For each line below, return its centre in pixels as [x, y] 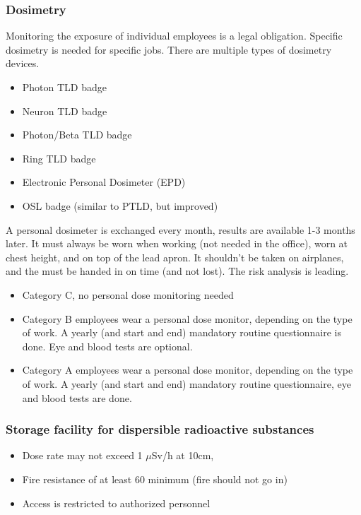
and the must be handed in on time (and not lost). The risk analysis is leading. [177, 271]
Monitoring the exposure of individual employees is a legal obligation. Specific [174, 36]
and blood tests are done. [77, 397]
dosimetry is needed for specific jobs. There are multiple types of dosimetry [169, 49]
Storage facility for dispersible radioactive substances [160, 429]
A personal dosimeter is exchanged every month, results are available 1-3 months [180, 229]
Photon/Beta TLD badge [77, 135]
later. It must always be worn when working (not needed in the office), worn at [177, 243]
